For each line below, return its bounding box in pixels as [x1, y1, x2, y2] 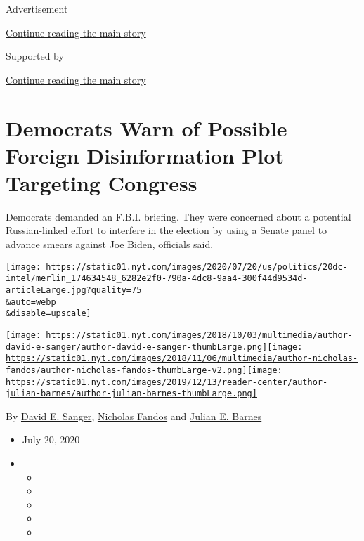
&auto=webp [6, 296, 56, 307]
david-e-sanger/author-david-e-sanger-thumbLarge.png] [6, 341, 268, 352]
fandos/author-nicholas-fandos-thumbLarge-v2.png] [6, 365, 247, 375]
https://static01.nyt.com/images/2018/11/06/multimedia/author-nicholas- [6, 353, 358, 364]
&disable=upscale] [6, 308, 91, 319]
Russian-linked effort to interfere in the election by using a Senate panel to [6, 223, 327, 237]
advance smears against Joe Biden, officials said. [6, 237, 214, 252]
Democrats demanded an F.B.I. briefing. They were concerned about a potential [6, 209, 351, 223]
